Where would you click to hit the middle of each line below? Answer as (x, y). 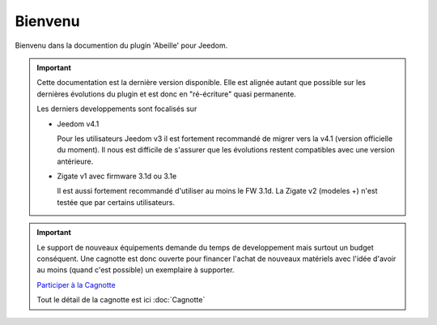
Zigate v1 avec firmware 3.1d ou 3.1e (117, 176)
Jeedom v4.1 (78, 124)
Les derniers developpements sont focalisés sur (117, 109)
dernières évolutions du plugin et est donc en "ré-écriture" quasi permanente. (167, 94)
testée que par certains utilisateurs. (116, 202)
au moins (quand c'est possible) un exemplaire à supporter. (136, 270)
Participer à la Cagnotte (76, 284)
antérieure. (75, 161)
